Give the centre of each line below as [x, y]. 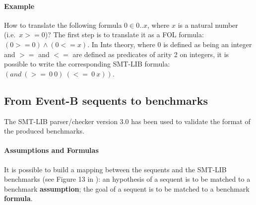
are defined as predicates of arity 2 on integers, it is [151, 54]
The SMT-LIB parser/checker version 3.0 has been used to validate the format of [127, 121]
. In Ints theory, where [121, 44]
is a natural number [208, 25]
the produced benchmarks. [44, 131]
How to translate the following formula [63, 25]
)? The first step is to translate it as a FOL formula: [124, 34]
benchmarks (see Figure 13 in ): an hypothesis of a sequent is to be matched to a [127, 179]
